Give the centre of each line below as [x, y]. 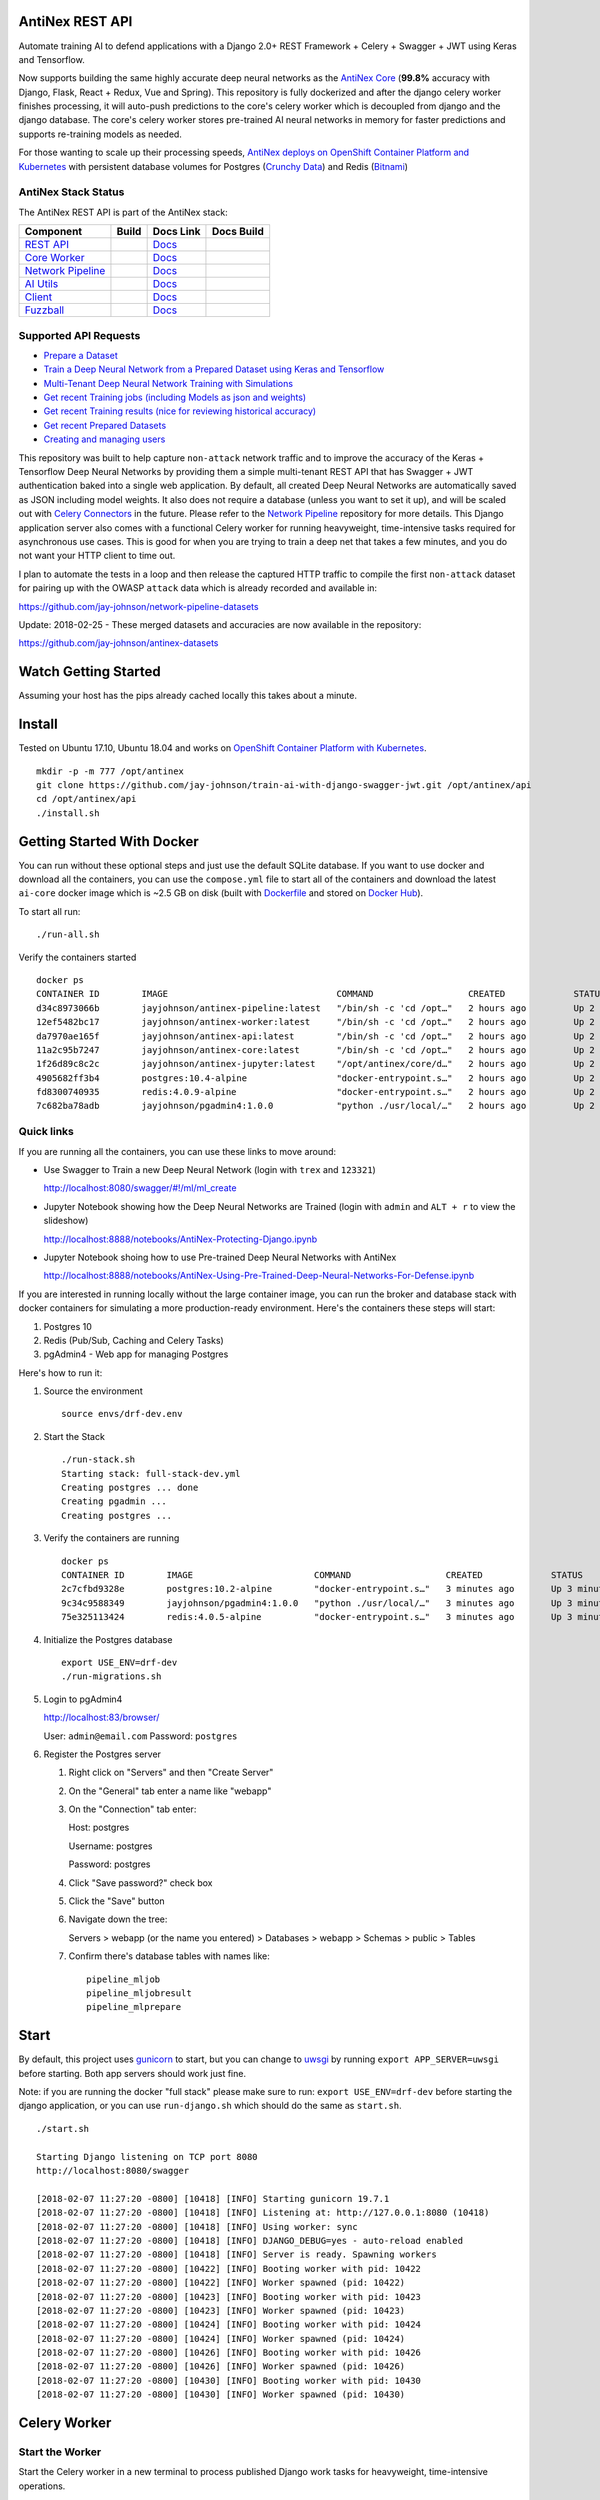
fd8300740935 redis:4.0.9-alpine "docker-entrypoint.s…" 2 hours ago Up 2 [315, 1092]
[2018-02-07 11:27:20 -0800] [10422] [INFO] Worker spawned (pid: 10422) [221, 2283]
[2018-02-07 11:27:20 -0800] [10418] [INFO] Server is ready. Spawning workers [236, 2254]
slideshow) [66, 1221]
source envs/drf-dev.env [122, 1414]
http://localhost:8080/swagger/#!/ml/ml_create [140, 1188]
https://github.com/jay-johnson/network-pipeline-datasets [138, 606]
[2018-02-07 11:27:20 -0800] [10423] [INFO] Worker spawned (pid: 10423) [221, 2310]
